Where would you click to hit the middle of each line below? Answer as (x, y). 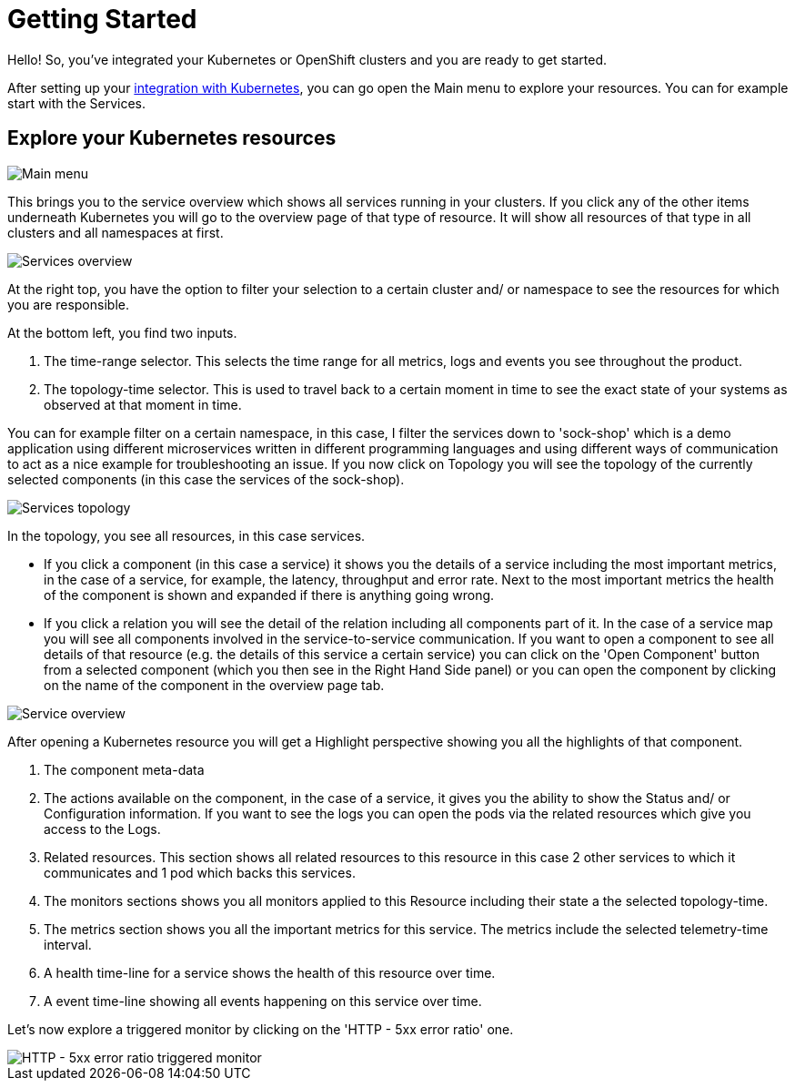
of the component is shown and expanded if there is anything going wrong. (269, 595)
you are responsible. (68, 304)
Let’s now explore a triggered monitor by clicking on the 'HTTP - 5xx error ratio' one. (261, 1029)
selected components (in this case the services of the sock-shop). (206, 479)
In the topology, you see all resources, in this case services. (186, 535)
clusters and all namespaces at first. (116, 232)
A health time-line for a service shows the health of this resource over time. (270, 972)
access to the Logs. (102, 829)
